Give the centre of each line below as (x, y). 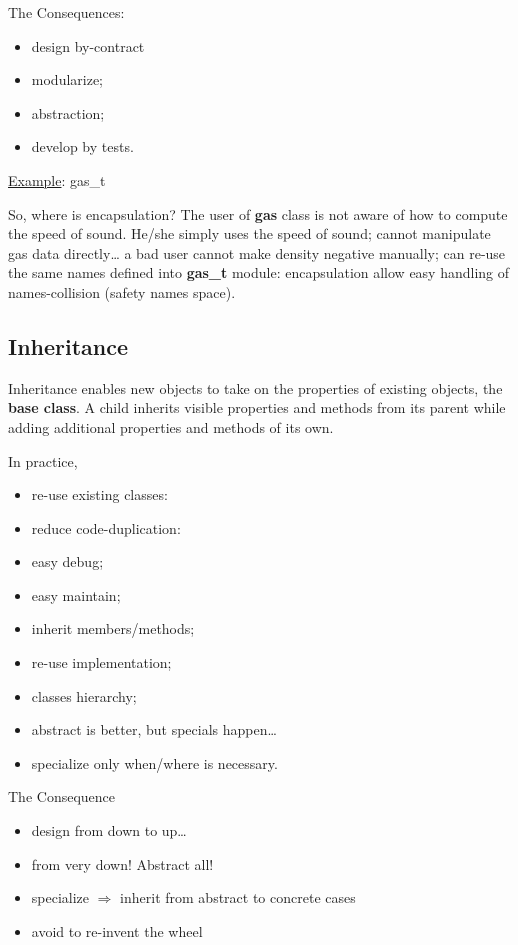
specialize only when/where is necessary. (154, 762)
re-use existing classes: (99, 494)
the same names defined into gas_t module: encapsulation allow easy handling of (259, 272)
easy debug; (67, 561)
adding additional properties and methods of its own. (171, 426)
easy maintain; (76, 594)
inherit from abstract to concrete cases (238, 897)
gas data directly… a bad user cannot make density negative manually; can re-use (257, 252)
